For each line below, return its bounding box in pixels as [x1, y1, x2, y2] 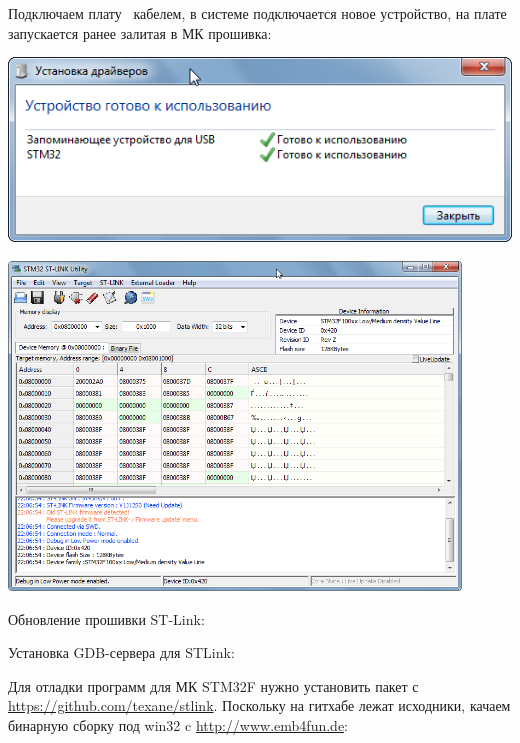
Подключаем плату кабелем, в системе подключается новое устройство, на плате [8, 3, 507, 23]
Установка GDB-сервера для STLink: [8, 642, 235, 663]
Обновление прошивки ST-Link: [8, 608, 205, 629]
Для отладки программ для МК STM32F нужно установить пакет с [8, 675, 419, 696]
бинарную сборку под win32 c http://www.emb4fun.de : [8, 715, 349, 736]
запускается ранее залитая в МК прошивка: [8, 22, 272, 43]
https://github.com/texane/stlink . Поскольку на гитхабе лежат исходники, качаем [8, 695, 511, 716]
